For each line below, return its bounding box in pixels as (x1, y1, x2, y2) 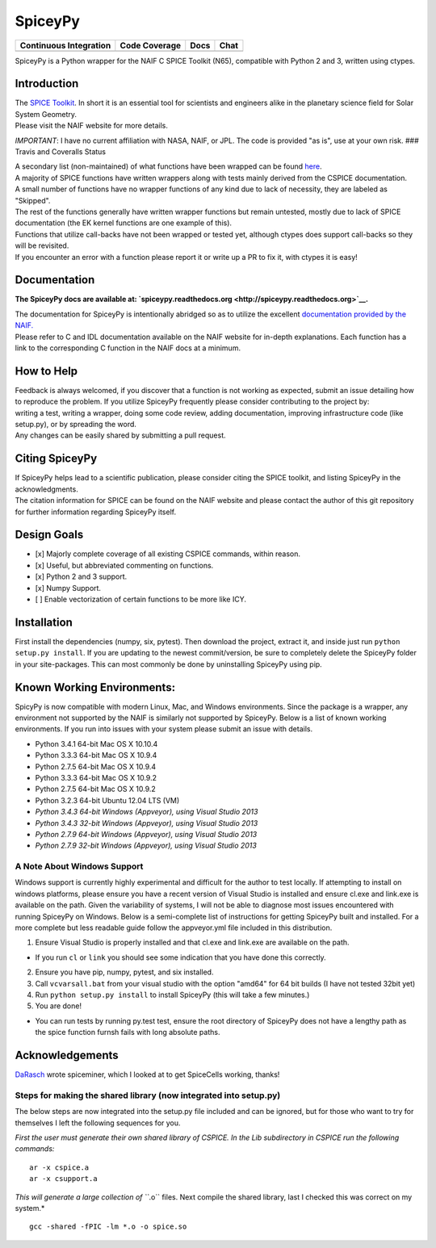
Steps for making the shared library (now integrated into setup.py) (15, 1090, 281, 1101)
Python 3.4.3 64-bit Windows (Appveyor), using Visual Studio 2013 (35, 807, 258, 817)
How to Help (15, 364, 78, 378)
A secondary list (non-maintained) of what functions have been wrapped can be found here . (15, 161, 322, 171)
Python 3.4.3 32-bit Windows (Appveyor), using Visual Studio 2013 (35, 818, 258, 827)
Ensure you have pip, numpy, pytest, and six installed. (35, 967, 214, 977)
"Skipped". (15, 195, 51, 205)
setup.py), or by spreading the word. (15, 420, 137, 429)
